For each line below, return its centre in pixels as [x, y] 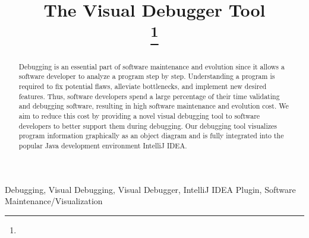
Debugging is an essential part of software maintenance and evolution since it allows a [152, 66]
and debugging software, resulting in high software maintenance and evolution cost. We [154, 106]
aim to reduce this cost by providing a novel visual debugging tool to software [139, 115]
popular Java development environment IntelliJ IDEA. [103, 145]
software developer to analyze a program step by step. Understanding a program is [147, 76]
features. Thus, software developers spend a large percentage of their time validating [149, 96]
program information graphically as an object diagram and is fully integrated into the [151, 136]
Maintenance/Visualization [54, 201]
